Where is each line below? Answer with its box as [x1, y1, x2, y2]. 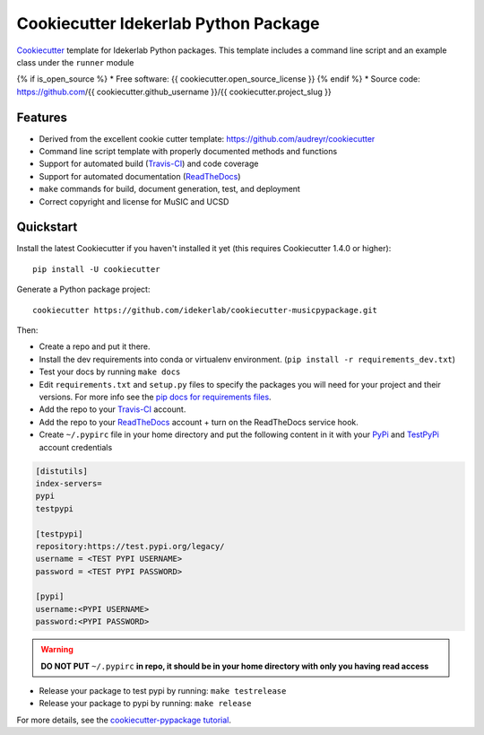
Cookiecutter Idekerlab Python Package [16, 13, 320, 33]
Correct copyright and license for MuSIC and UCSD [39, 196, 229, 206]
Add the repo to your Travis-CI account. [39, 404, 186, 415]
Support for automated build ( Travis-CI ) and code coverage [39, 158, 259, 170]
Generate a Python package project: [16, 284, 151, 295]
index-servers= [35, 478, 102, 488]
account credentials [39, 442, 113, 452]
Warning [40, 644, 73, 655]
